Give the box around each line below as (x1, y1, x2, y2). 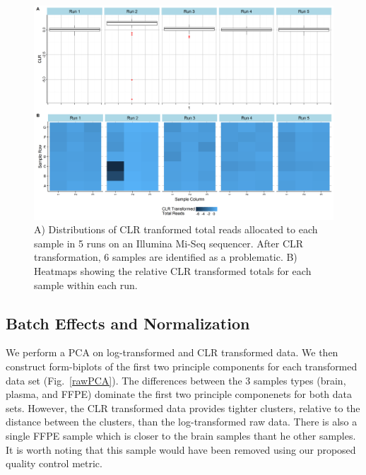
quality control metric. (6, 456, 102, 471)
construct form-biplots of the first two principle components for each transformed (6, 359, 358, 374)
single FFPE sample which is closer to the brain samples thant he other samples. (6, 428, 356, 442)
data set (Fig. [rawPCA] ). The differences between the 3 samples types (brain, (6, 373, 346, 387)
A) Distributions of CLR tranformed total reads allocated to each (34, 222, 318, 237)
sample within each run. (34, 277, 138, 292)
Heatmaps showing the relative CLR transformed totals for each (34, 264, 312, 278)
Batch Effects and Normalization (6, 312, 250, 334)
